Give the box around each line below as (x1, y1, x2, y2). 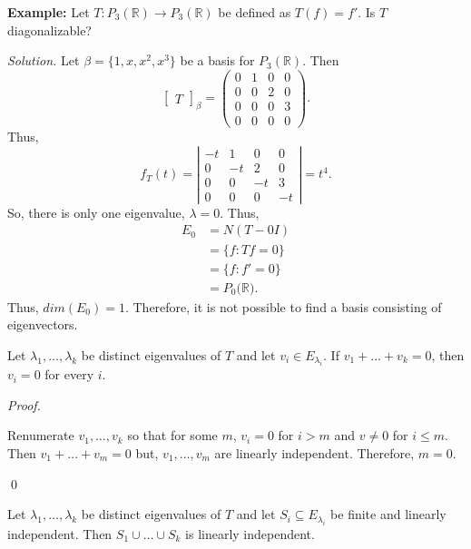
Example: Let (7, 3, 90, 21)
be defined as (218, 3, 291, 21)
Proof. (7, 395, 41, 414)
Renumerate (7, 426, 74, 445)
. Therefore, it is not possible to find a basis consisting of (124, 297, 442, 316)
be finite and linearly (330, 505, 446, 524)
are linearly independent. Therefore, (214, 443, 415, 462)
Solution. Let (7, 51, 80, 70)
